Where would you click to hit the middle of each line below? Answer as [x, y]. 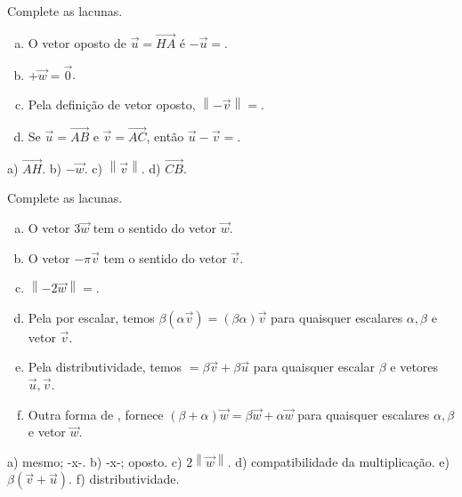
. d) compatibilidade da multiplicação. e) [338, 461]
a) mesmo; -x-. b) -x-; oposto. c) [95, 461]
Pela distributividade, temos [105, 367]
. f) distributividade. [124, 479]
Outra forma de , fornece [96, 414]
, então [165, 136]
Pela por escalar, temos [91, 317]
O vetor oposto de [77, 42]
